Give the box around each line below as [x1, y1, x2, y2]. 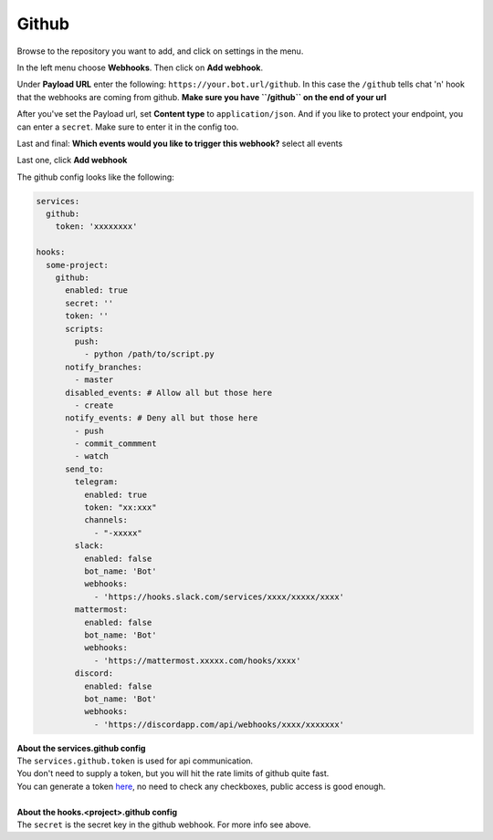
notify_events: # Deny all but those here [65, 413, 258, 423]
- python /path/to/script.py [83, 349, 215, 359]
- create [74, 399, 114, 410]
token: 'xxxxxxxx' [55, 222, 138, 232]
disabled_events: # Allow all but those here [65, 388, 273, 398]
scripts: [65, 324, 104, 334]
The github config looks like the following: [16, 171, 175, 182]
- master [74, 375, 114, 385]
